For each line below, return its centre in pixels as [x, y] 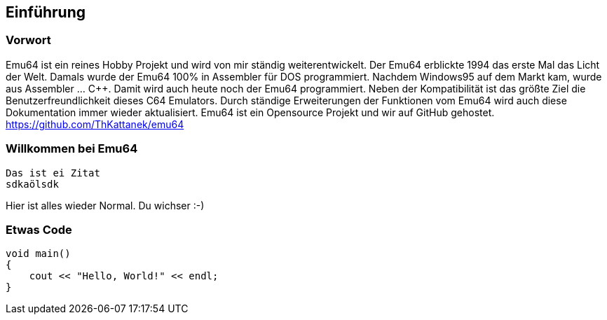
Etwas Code [39, 229]
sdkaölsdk [32, 184]
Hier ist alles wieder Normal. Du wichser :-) [105, 205]
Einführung [46, 12]
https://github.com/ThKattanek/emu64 [95, 124]
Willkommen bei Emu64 [72, 149]
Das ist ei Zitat [53, 173]
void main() [38, 254]
